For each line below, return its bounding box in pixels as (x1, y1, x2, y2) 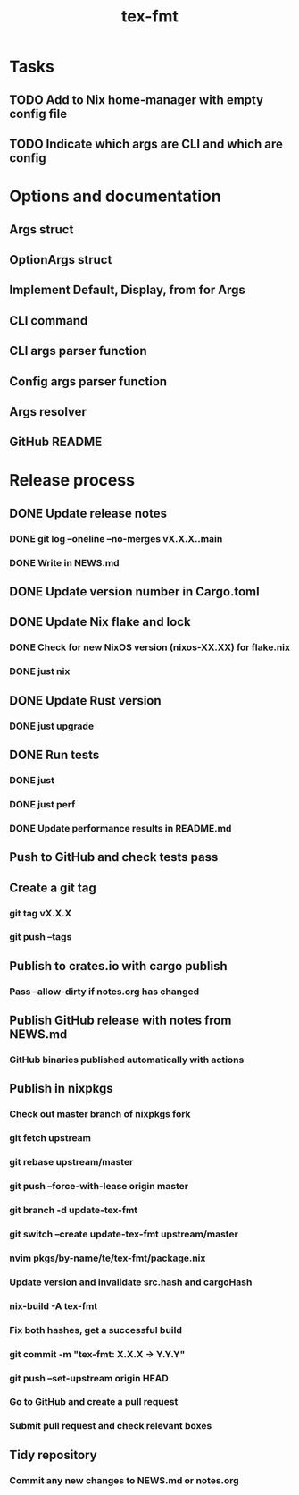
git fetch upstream (9, 1132, 92, 1144)
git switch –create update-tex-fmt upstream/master (9, 1228, 238, 1240)
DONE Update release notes (9, 505, 168, 520)
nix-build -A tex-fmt (9, 1299, 98, 1312)
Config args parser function (9, 374, 168, 389)
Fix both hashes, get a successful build (9, 1323, 183, 1336)
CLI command (9, 313, 88, 328)
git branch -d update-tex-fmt (9, 1204, 138, 1217)
